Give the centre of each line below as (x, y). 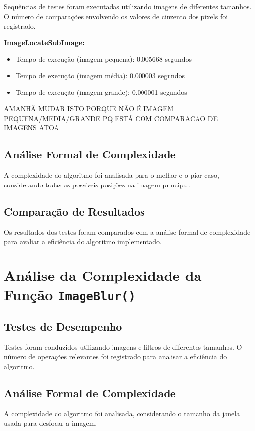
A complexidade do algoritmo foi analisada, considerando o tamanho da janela (122, 413)
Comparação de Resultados (74, 211)
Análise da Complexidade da (103, 275)
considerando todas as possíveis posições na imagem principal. (98, 184)
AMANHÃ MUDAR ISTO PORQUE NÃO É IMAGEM (89, 108)
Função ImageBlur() (70, 294)
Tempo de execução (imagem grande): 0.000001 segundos (101, 92)
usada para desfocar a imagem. (51, 423)
